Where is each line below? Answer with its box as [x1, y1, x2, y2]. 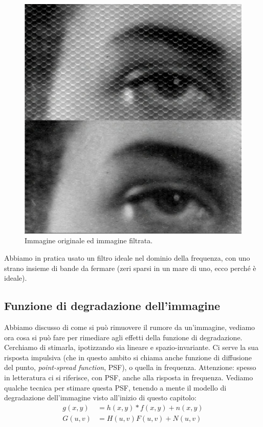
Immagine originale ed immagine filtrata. [25, 235, 153, 246]
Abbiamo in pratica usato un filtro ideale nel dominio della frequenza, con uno [4, 253, 250, 263]
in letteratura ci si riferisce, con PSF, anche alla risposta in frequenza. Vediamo [4, 372, 253, 382]
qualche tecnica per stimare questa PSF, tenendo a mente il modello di [4, 382, 227, 393]
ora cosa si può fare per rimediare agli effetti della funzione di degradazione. [4, 332, 243, 342]
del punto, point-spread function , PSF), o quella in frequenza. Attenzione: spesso [4, 362, 256, 373]
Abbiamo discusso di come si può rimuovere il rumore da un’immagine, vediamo [4, 322, 255, 333]
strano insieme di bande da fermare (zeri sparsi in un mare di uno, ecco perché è [4, 262, 256, 273]
